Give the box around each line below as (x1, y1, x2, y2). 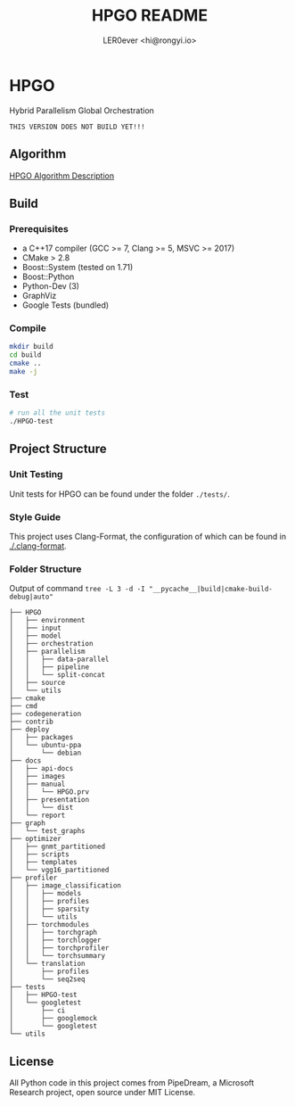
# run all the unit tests (9, 409, 105, 417)
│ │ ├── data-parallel (9, 655, 110, 664)
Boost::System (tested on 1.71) (21, 262, 134, 273)
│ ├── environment (9, 616, 86, 625)
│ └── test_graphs (9, 827, 86, 836)
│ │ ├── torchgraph (9, 929, 98, 937)
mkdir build (9, 343, 53, 351)
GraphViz (21, 291, 57, 301)
